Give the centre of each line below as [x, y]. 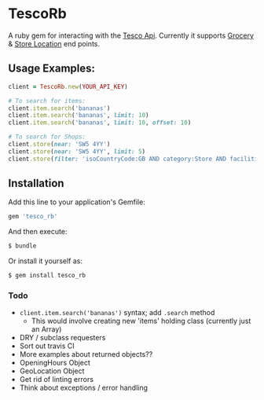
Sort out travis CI [47, 346]
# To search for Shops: [47, 137]
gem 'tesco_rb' [33, 217]
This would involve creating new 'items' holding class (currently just [141, 321]
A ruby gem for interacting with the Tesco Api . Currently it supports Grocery [131, 35]
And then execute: [38, 232]
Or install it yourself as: [45, 261]
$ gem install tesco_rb [47, 276]
